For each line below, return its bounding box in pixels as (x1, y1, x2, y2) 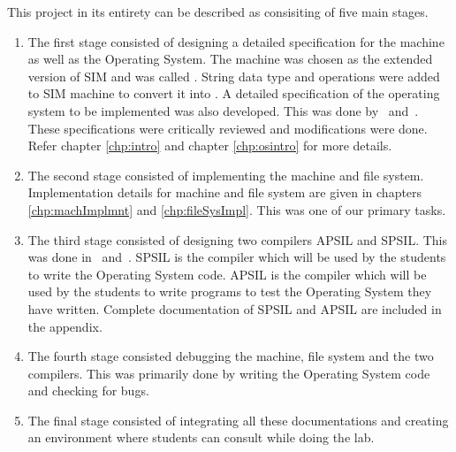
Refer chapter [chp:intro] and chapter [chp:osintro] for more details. (27, 136, 392, 155)
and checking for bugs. (27, 381, 149, 400)
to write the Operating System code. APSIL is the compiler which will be (27, 264, 427, 283)
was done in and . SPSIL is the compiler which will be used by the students (27, 248, 446, 266)
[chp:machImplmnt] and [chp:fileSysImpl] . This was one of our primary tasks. (27, 200, 446, 218)
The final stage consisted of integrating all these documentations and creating (27, 410, 449, 429)
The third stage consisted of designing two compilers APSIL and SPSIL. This (27, 230, 448, 249)
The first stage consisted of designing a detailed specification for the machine (27, 32, 445, 50)
